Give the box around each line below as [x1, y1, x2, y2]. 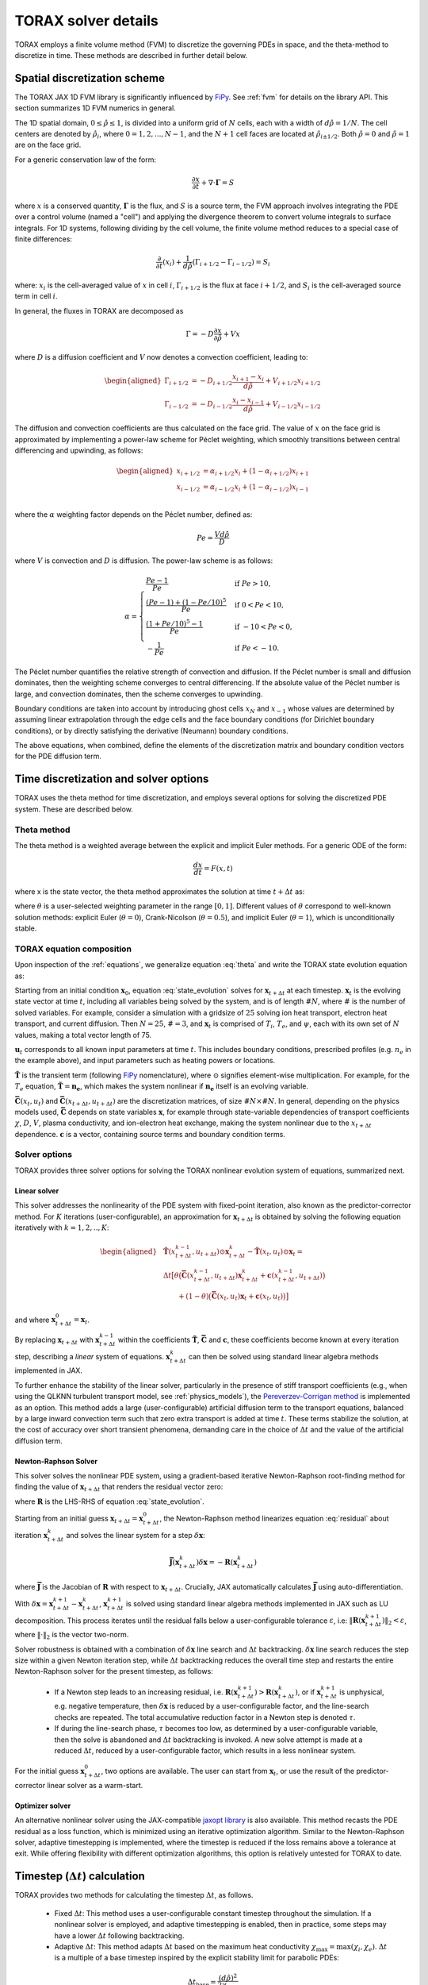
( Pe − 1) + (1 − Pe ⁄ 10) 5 [145, 596, 227, 607]
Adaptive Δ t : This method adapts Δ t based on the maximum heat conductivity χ [54, 1941, 316, 1951]
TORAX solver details [14, 12, 159, 29]
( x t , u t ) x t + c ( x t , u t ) [216, 1292, 284, 1302]
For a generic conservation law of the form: [14, 155, 157, 164]
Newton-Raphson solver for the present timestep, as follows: [14, 1667, 213, 1676]
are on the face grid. [14, 140, 82, 150]
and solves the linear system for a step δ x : [66, 1530, 205, 1540]
